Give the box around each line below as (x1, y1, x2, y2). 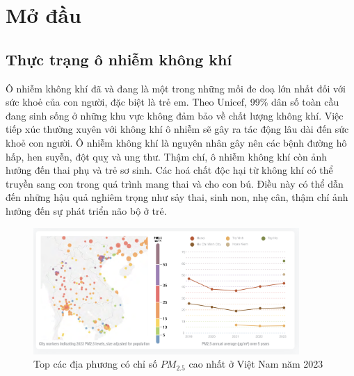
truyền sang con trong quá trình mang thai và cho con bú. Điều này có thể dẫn (6, 176, 344, 190)
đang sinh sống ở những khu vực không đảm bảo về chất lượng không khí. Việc (6, 108, 344, 122)
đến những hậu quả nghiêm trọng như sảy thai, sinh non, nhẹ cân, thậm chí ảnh (6, 190, 348, 204)
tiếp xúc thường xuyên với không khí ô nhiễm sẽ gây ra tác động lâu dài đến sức (6, 122, 349, 136)
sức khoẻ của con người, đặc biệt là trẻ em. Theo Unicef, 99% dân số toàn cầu (6, 95, 339, 109)
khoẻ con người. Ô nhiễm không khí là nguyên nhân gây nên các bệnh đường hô (6, 135, 347, 149)
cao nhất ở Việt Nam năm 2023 (188, 357, 323, 371)
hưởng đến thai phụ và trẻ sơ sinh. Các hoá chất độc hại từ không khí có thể (6, 163, 333, 177)
